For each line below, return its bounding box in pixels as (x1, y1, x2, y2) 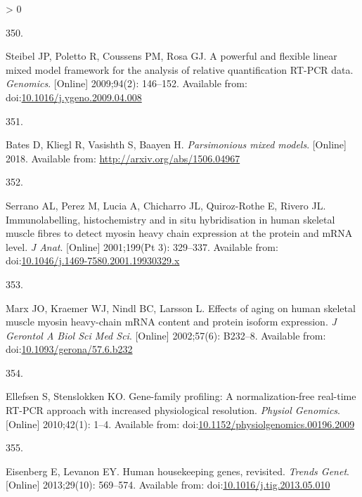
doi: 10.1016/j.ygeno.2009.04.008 (6, 89, 142, 104)
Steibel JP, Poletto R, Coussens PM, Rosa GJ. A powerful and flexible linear (6, 49, 337, 63)
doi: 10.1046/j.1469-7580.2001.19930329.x (6, 253, 180, 268)
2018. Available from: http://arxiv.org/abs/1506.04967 (6, 150, 240, 165)
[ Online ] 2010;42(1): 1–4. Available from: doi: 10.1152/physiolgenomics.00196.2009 (6, 416, 355, 431)
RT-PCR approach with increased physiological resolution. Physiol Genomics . (6, 403, 340, 418)
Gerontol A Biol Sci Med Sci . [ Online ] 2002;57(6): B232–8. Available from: (6, 328, 326, 342)
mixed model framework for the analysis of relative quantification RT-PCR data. (6, 62, 354, 77)
